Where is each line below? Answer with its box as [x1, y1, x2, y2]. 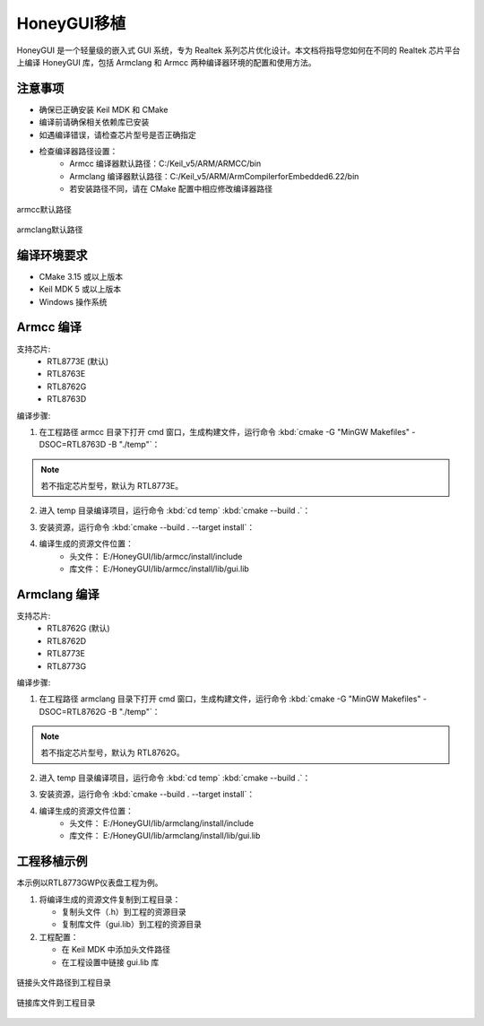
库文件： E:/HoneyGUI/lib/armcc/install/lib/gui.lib [69, 563, 250, 574]
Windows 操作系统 [39, 296, 108, 307]
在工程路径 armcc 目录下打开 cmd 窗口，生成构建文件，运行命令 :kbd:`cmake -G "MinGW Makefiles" [39, 426, 411, 437]
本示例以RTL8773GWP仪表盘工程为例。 [16, 877, 163, 888]
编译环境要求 [16, 248, 88, 263]
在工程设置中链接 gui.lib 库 [61, 956, 160, 968]
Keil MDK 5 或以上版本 [39, 283, 122, 295]
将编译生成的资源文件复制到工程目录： [39, 893, 181, 905]
